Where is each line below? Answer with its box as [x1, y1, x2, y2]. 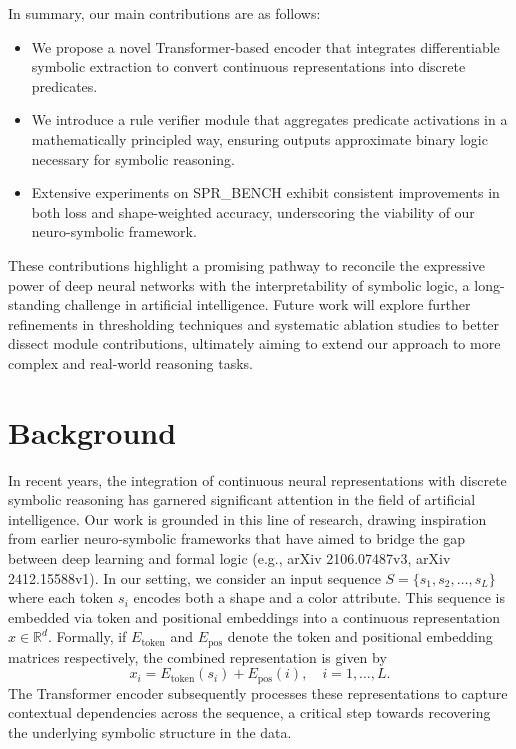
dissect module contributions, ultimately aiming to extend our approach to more [8, 333, 501, 354]
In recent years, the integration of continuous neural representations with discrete [8, 469, 507, 490]
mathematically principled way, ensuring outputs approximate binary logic [31, 128, 488, 149]
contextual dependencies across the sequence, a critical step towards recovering [8, 702, 491, 723]
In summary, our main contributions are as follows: [8, 3, 321, 23]
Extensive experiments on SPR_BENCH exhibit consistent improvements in [31, 182, 500, 203]
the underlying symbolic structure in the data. [8, 722, 292, 743]
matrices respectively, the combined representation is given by [8, 646, 387, 667]
